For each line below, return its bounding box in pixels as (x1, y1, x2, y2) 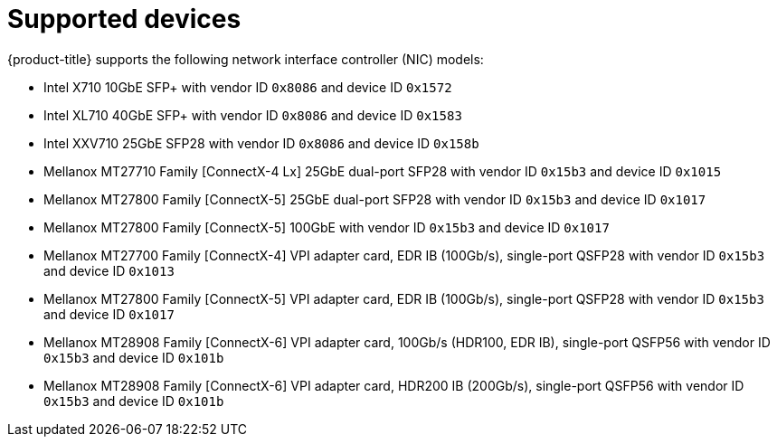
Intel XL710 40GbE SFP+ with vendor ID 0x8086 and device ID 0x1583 (43, 107, 462, 123)
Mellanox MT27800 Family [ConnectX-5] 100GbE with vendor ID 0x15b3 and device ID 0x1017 (43, 219, 610, 235)
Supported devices (7, 4, 242, 34)
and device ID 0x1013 (43, 262, 175, 279)
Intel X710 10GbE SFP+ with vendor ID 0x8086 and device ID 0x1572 (43, 79, 452, 95)
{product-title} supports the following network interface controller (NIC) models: (7, 51, 484, 67)
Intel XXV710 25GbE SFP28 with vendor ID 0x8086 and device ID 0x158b (43, 135, 479, 151)
